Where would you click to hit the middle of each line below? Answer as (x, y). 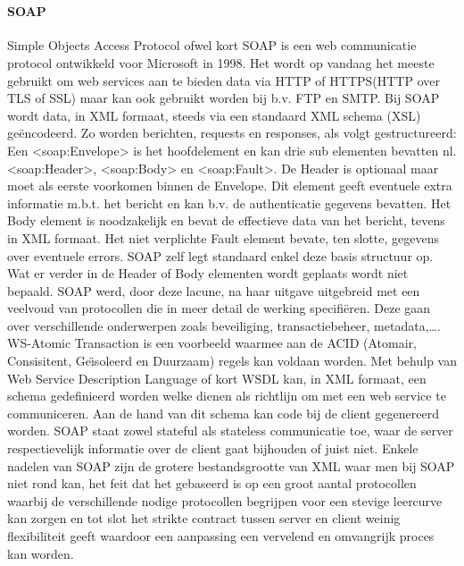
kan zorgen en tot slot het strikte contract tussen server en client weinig (204, 518)
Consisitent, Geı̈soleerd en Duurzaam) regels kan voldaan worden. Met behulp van (232, 361)
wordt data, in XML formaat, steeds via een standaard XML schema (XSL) (214, 115)
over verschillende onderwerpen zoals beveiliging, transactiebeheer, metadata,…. (224, 325)
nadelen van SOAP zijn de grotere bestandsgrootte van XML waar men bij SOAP (231, 465)
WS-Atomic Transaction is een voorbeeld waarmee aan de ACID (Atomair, (212, 343)
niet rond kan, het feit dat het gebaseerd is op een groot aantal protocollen (212, 483)
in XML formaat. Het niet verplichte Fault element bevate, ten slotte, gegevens (223, 237)
